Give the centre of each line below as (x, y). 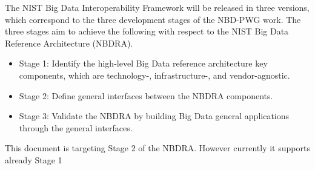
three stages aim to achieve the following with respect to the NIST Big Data (147, 31)
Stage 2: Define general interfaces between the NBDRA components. (146, 95)
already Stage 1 (34, 159)
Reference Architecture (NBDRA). (69, 43)
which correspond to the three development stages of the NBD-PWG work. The (153, 19)
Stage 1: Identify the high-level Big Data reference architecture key (143, 63)
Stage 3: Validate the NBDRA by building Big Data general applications (154, 116)
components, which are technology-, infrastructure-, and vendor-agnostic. (154, 75)
